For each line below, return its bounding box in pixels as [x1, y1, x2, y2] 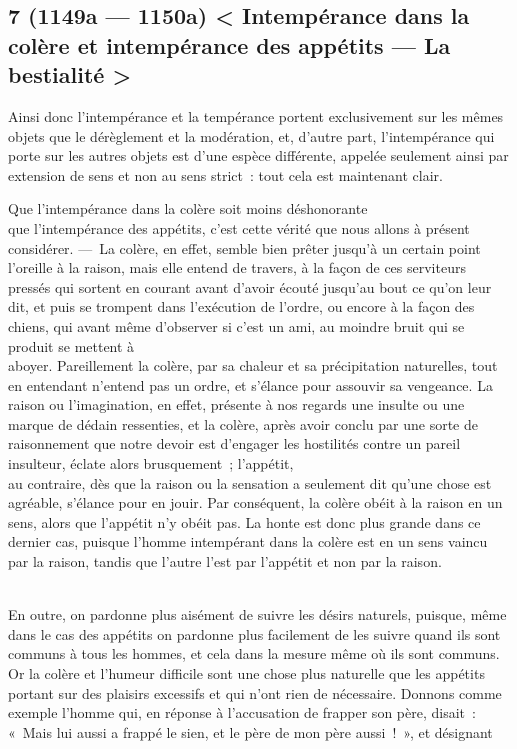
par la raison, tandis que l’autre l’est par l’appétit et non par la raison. [8, 551, 442, 572]
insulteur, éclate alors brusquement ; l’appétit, [8, 453, 294, 474]
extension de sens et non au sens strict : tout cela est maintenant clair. [8, 164, 443, 185]
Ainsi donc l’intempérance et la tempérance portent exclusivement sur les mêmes [8, 105, 504, 126]
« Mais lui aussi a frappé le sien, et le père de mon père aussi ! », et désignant [8, 721, 493, 742]
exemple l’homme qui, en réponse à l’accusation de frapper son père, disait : [8, 702, 476, 723]
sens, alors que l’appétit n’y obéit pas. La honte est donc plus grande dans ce [8, 511, 481, 532]
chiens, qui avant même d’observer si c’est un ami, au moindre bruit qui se [8, 315, 465, 336]
